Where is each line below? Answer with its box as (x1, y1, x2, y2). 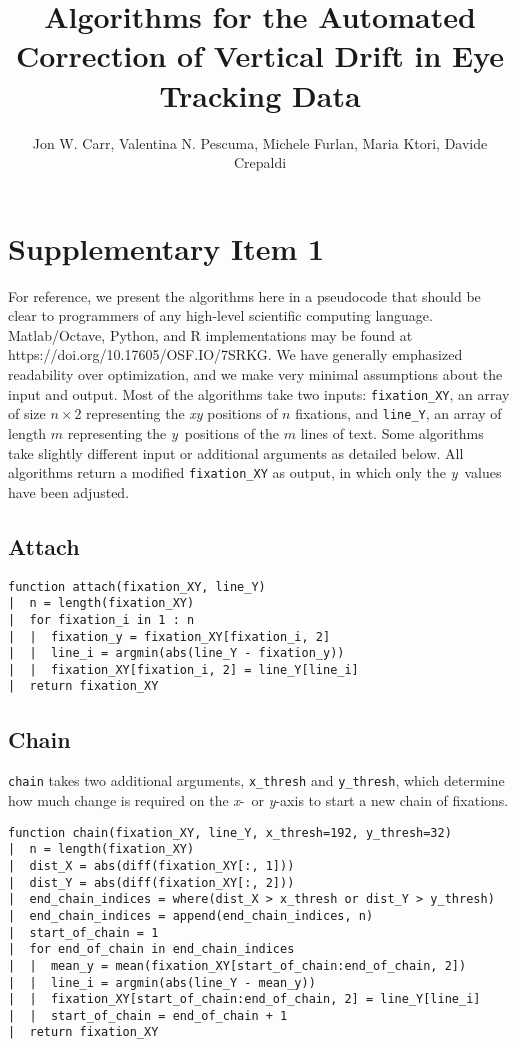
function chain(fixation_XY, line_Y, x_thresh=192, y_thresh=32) (8, 825, 452, 840)
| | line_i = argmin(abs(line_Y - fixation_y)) (8, 646, 345, 661)
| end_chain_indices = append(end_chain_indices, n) (8, 908, 374, 923)
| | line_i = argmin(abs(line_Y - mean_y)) (8, 975, 316, 990)
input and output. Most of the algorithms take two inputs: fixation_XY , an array (8, 383, 510, 404)
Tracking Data (159, 74, 361, 115)
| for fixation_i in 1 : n (8, 612, 195, 627)
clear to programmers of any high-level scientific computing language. (8, 305, 433, 326)
